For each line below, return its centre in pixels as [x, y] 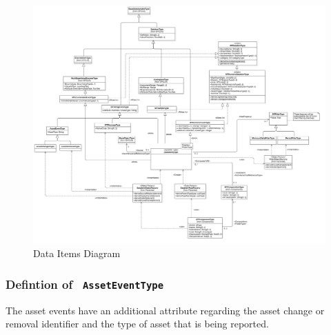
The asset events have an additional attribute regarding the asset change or [165, 310]
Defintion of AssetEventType [85, 284]
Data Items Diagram [77, 253]
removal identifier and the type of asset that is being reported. [137, 324]
